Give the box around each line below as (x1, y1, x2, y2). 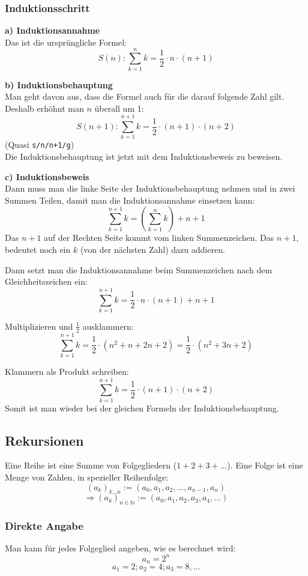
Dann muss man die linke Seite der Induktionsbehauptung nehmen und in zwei (5, 182, 295, 195)
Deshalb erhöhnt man (5, 102, 84, 114)
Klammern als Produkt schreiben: (5, 365, 129, 377)
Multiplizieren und (5, 320, 73, 332)
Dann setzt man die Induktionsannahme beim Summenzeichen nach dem (5, 263, 273, 276)
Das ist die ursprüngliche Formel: (5, 35, 127, 48)
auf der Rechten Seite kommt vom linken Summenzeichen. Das (44, 231, 274, 244)
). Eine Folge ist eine (227, 459, 303, 471)
